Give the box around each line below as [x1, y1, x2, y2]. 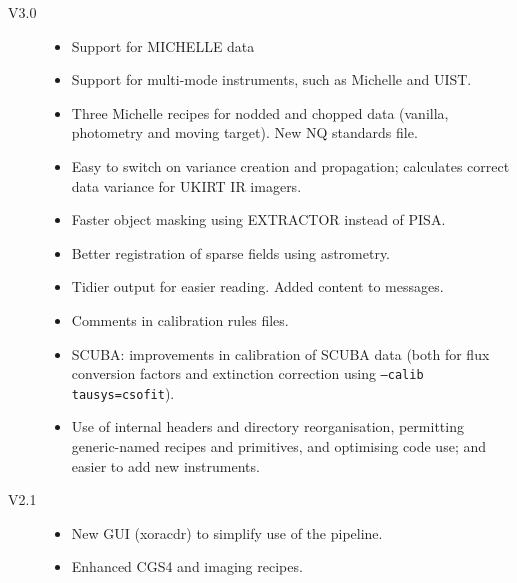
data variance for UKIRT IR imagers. [71, 175, 302, 196]
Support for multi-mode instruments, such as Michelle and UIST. [71, 69, 472, 90]
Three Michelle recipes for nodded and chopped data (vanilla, [71, 102, 449, 123]
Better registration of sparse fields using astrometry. [71, 242, 391, 263]
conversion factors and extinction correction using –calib [71, 363, 424, 384]
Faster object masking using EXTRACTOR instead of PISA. [71, 209, 446, 230]
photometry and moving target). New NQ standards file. [71, 122, 418, 143]
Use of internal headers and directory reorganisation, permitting [71, 416, 464, 437]
